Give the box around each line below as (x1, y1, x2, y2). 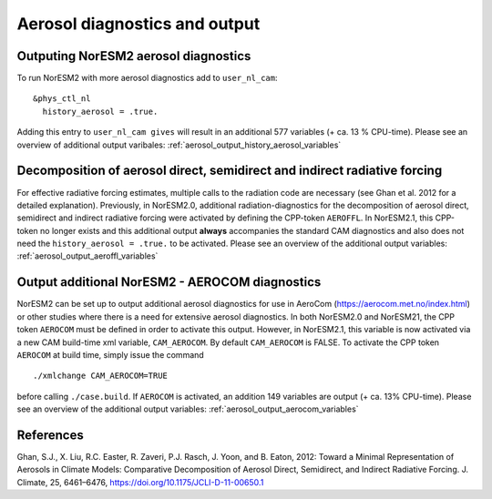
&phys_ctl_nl (33, 94, 91, 104)
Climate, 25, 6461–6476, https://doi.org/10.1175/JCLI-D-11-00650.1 (16, 476, 264, 487)
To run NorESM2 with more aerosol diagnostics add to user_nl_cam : (16, 73, 278, 84)
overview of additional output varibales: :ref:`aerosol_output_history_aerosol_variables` (16, 139, 342, 150)
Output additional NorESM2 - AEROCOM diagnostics (16, 274, 322, 290)
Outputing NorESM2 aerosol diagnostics (16, 48, 251, 64)
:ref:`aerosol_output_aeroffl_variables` (16, 250, 159, 261)
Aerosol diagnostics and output (16, 14, 261, 34)
